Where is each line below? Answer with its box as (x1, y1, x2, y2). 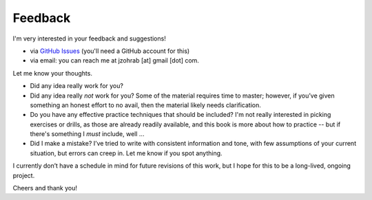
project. (12, 171, 35, 179)
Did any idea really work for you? (30, 82, 124, 90)
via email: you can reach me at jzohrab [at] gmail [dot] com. (30, 56, 200, 65)
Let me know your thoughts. (12, 69, 93, 77)
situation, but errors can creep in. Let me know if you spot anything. (30, 148, 223, 157)
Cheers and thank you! (12, 184, 77, 192)
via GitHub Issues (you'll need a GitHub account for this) (30, 47, 190, 55)
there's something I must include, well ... (30, 130, 145, 138)
